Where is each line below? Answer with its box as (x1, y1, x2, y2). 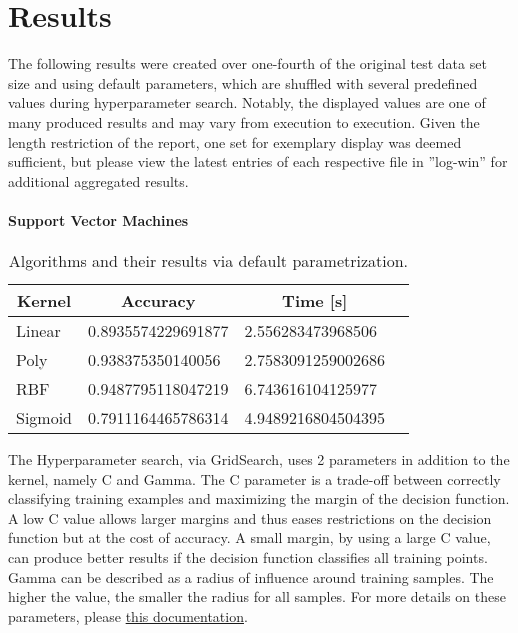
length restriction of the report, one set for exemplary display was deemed (8, 131, 462, 152)
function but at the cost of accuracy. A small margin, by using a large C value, (8, 527, 491, 548)
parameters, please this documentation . (8, 605, 248, 626)
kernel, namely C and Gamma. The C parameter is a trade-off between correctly (8, 468, 501, 489)
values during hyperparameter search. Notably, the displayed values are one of (8, 92, 486, 113)
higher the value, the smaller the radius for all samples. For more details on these (8, 586, 506, 607)
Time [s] (282, 289, 348, 313)
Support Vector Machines (8, 209, 189, 230)
